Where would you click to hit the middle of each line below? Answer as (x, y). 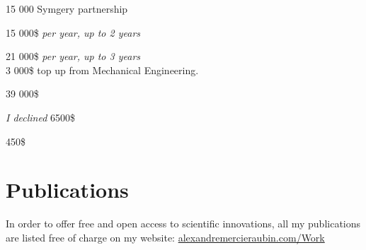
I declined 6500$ (41, 117)
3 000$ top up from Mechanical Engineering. (102, 70)
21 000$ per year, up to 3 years (73, 56)
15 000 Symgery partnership (67, 8)
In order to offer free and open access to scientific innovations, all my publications (183, 224)
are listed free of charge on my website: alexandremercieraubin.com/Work (165, 237)
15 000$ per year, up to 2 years (73, 32)
